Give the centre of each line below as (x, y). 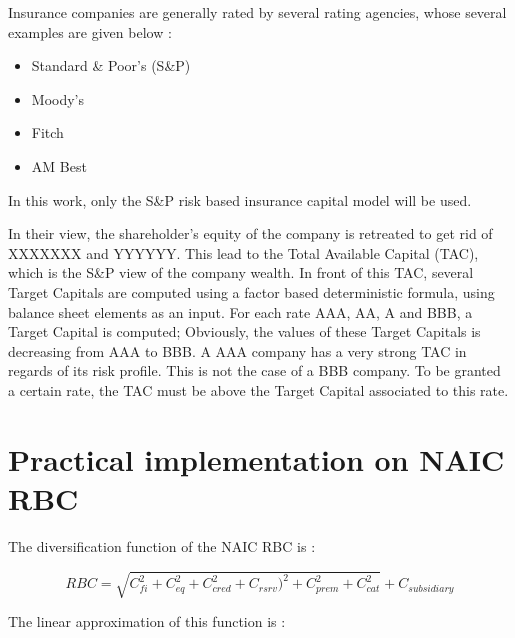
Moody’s (58, 98)
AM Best (59, 165)
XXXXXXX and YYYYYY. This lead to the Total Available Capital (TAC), (243, 252)
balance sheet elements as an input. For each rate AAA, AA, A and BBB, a (240, 311)
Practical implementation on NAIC (256, 458)
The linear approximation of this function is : (147, 620)
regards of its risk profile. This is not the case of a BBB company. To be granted (254, 370)
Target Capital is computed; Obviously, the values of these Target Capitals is (244, 331)
